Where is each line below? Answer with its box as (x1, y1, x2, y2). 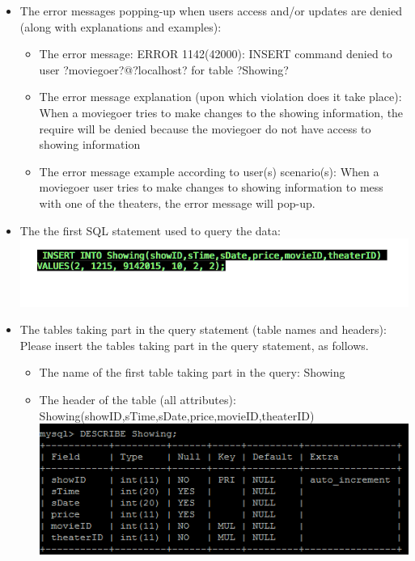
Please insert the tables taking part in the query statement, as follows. (19, 336, 369, 353)
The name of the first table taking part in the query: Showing (39, 364, 345, 381)
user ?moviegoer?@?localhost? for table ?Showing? (39, 61, 289, 78)
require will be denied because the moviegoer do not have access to (39, 120, 371, 137)
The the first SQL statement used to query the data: (19, 221, 281, 238)
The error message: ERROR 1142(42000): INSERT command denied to (39, 45, 392, 62)
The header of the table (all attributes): (39, 390, 236, 407)
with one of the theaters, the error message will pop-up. (39, 194, 315, 211)
